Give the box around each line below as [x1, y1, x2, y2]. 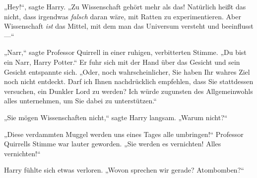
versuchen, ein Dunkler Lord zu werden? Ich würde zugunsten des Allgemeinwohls [4, 86, 253, 96]
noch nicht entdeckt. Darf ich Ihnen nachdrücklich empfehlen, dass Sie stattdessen [4, 76, 254, 87]
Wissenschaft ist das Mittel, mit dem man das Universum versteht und [4, 21, 219, 31]
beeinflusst [221, 21, 254, 31]
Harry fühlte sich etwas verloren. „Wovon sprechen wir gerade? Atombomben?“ [4, 165, 244, 175]
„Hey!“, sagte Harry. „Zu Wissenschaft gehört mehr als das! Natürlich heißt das [4, 1, 246, 11]
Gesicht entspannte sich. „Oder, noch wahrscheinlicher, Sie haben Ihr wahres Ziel [4, 66, 250, 77]
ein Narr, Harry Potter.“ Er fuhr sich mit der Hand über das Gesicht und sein [4, 56, 240, 67]
